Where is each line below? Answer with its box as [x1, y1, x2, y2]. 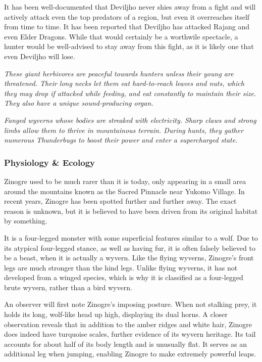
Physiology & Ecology [4, 156, 95, 168]
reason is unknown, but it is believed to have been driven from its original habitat [4, 205, 258, 216]
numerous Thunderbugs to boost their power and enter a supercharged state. [4, 134, 238, 145]
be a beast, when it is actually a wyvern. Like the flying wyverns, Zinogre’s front [4, 252, 254, 263]
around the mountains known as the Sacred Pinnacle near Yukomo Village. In [4, 186, 245, 196]
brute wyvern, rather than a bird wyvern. [4, 282, 132, 292]
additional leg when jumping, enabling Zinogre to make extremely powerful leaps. [4, 348, 256, 359]
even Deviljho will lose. [4, 51, 75, 61]
